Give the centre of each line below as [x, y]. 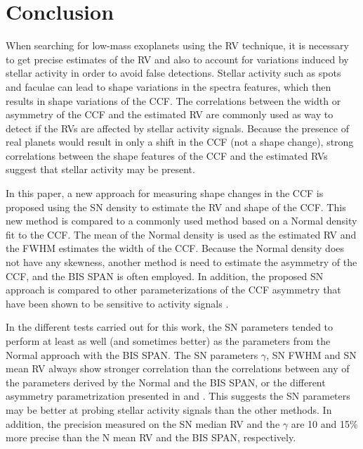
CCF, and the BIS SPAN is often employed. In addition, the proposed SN [165, 276]
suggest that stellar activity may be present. [100, 169]
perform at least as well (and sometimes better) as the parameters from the [168, 341]
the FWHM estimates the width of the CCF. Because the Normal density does [175, 248]
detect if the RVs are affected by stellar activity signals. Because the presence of [177, 128]
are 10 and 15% [324, 423]
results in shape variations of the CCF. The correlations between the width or [173, 100]
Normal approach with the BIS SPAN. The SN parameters [132, 354]
